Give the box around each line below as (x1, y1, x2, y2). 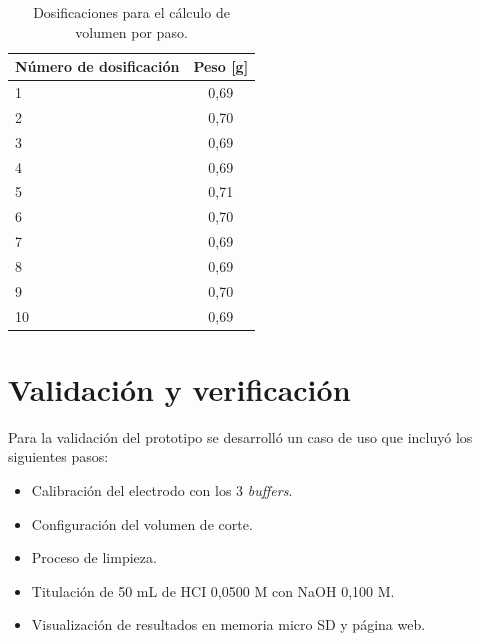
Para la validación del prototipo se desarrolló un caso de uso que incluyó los (8, 426, 473, 447)
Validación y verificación (8, 368, 351, 409)
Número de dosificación (15, 56, 180, 77)
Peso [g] (193, 56, 249, 77)
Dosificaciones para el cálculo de (33, 2, 230, 22)
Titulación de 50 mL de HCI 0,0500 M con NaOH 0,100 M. (31, 580, 395, 601)
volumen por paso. (75, 21, 188, 42)
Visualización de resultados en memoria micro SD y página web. (31, 614, 426, 635)
